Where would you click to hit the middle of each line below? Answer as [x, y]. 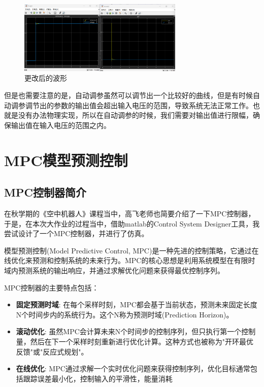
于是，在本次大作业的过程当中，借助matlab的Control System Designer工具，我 [132, 223]
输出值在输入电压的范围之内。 [61, 125]
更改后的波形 [46, 78]
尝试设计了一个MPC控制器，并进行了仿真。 [76, 233]
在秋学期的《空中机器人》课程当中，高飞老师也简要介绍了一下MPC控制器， [130, 214]
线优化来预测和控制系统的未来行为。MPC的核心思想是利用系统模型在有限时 [130, 260]
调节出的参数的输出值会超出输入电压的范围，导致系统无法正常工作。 [139, 105]
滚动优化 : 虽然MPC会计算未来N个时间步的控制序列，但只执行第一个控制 [136, 331]
